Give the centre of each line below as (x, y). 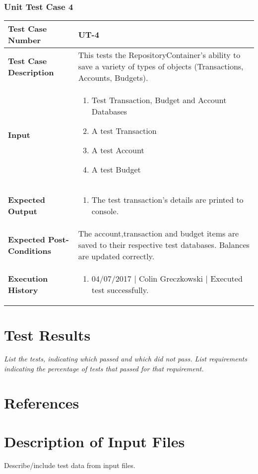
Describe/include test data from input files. (70, 465)
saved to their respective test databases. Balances (164, 245)
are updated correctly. (116, 256)
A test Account (118, 150)
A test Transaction (124, 131)
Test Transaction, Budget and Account (159, 100)
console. (105, 211)
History (23, 290)
